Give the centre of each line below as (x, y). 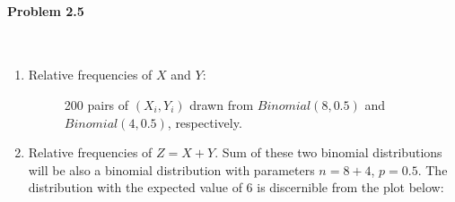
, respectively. (205, 122)
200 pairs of (96, 104)
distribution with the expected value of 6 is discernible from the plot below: (236, 187)
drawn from (222, 104)
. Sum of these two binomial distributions (328, 152)
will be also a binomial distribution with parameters (171, 169)
